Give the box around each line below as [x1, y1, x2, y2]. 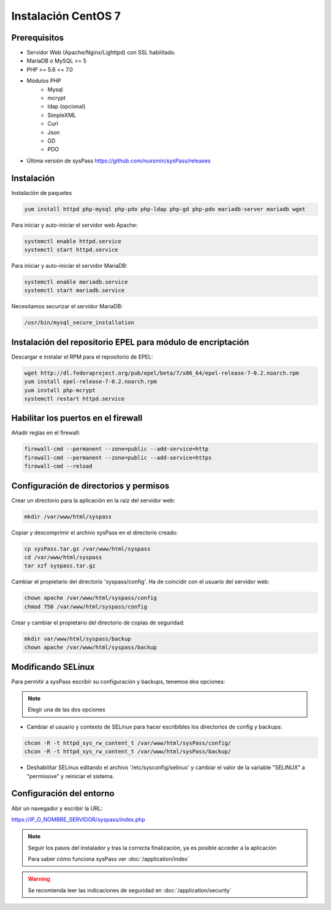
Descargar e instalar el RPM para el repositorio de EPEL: [11, 353, 153, 360]
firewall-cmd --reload [24, 463, 93, 470]
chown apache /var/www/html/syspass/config [24, 594, 158, 602]
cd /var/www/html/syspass [24, 554, 102, 561]
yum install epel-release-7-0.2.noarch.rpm [24, 378, 158, 385]
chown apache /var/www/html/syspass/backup [24, 644, 158, 651]
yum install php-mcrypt [24, 387, 96, 393]
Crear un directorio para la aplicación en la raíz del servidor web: [11, 496, 175, 504]
